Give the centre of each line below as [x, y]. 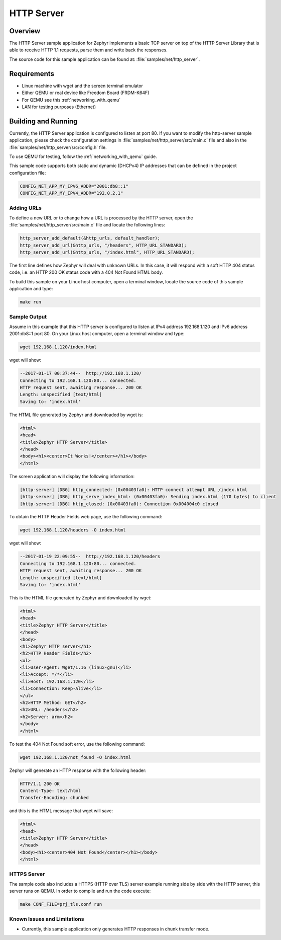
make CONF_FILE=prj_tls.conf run [61, 904]
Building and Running [43, 121]
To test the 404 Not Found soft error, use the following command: [77, 744]
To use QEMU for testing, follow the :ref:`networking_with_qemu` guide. [83, 156]
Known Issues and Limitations [47, 919]
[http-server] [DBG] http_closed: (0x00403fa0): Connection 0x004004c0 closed [119, 504]
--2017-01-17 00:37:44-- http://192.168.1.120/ [81, 373]
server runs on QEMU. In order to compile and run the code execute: [80, 891]
